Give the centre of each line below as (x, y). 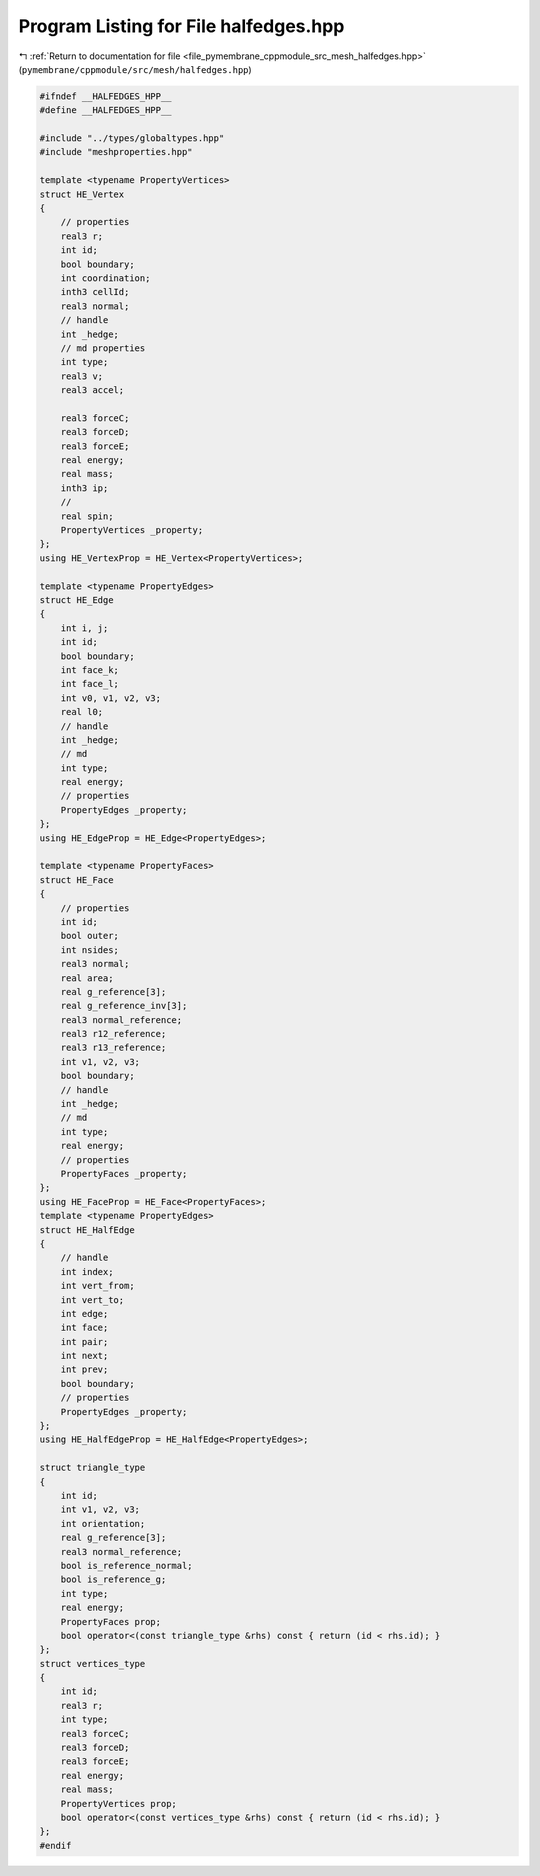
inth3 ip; (84, 488)
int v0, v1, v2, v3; (111, 698)
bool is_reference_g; (113, 1579)
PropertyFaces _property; (124, 1173)
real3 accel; (92, 390)
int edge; (84, 1313)
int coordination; (105, 278)
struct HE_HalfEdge (87, 1229)
